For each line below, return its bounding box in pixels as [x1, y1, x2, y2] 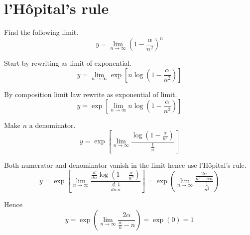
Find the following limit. [4, 27, 79, 37]
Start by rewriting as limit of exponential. [4, 58, 132, 68]
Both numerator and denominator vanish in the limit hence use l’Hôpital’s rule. [4, 159, 247, 170]
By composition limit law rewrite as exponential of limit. [4, 89, 177, 99]
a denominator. [29, 120, 76, 130]
